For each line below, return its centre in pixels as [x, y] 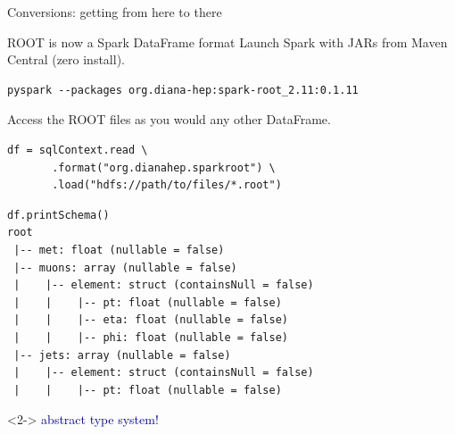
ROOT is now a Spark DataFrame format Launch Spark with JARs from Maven [227, 42]
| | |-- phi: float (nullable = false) [151, 337]
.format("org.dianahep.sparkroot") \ [164, 167]
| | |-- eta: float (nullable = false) [151, 320]
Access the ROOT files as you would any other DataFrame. [169, 119]
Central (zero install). [66, 59]
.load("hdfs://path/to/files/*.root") [167, 185]
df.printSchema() [58, 215]
